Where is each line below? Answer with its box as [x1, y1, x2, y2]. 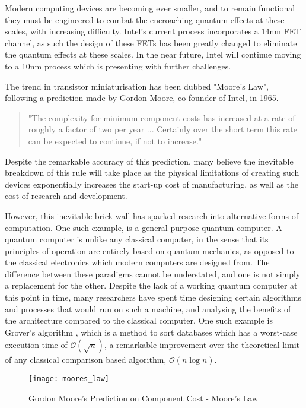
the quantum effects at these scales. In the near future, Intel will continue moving [5, 48, 301, 61]
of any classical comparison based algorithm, [5, 353, 167, 366]
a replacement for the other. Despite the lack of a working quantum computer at [5, 279, 298, 292]
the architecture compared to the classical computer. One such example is [5, 314, 273, 327]
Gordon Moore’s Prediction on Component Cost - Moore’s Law [28, 391, 259, 404]
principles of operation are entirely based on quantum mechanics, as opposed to [5, 244, 294, 257]
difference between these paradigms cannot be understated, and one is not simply [5, 267, 301, 280]
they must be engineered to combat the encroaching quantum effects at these [5, 13, 285, 26]
